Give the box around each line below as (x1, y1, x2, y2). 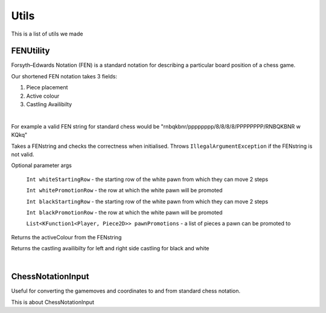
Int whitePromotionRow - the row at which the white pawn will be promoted (26, 187, 223, 194)
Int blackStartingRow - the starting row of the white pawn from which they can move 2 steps (26, 198, 269, 205)
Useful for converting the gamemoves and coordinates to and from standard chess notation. (11, 287, 241, 295)
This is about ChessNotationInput (11, 299, 95, 306)
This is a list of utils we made (11, 30, 83, 37)
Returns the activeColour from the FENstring (11, 233, 122, 241)
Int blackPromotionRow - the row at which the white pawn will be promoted (26, 209, 223, 216)
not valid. (11, 151, 34, 158)
